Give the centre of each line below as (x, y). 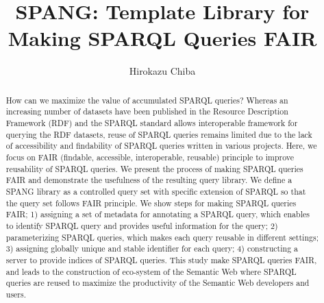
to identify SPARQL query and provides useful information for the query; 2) (142, 225)
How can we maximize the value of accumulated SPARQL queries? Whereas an (147, 100)
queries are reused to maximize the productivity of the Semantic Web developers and (158, 283)
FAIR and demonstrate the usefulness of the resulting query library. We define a (149, 180)
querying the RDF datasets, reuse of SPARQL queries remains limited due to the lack (159, 134)
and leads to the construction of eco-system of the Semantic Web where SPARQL (151, 271)
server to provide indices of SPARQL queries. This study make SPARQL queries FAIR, (161, 259)
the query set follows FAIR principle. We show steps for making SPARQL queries (151, 203)
